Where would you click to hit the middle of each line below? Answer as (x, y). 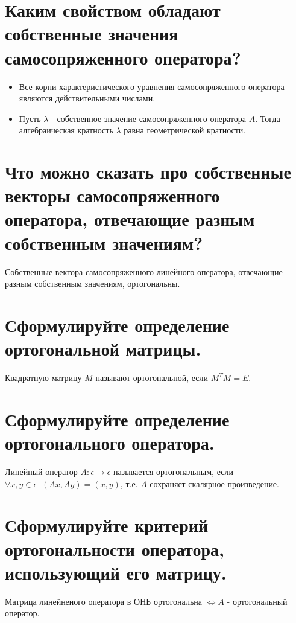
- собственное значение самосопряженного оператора (149, 118)
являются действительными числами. (87, 98)
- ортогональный (257, 601)
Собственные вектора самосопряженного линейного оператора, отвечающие (144, 271)
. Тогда (268, 118)
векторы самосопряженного (112, 195)
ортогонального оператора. (110, 443)
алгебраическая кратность (66, 130)
